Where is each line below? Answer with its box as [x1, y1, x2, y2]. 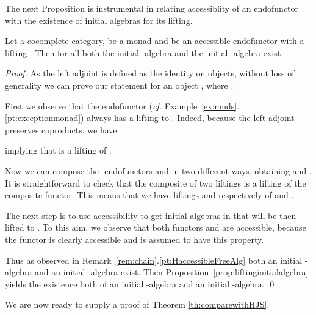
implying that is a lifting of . [5, 144, 112, 157]
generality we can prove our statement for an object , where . [5, 78, 234, 91]
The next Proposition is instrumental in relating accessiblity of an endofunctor [5, 2, 299, 14]
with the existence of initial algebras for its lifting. [5, 13, 193, 26]
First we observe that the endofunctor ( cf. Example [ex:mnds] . [5, 99, 240, 112]
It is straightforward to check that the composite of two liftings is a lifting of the [5, 176, 306, 189]
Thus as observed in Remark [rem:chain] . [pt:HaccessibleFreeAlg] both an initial [5, 253, 303, 266]
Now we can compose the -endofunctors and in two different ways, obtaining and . [5, 164, 312, 177]
